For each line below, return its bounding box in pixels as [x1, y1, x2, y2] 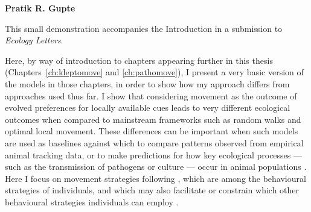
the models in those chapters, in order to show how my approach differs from [5, 77, 290, 90]
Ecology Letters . [5, 34, 63, 46]
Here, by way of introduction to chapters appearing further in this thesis [5, 54, 273, 66]
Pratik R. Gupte [5, 2, 75, 14]
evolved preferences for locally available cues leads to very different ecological [5, 101, 290, 114]
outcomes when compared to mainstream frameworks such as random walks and [5, 113, 301, 125]
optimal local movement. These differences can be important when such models [5, 125, 298, 137]
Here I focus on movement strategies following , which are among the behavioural [5, 172, 306, 184]
